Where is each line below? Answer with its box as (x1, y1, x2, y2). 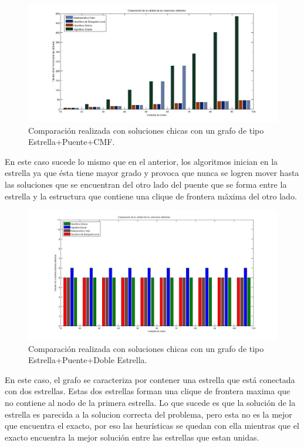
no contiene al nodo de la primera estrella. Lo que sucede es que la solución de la (5, 397, 296, 409)
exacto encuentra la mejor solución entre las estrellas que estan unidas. (5, 431, 259, 443)
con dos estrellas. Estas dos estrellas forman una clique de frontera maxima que (5, 385, 291, 397)
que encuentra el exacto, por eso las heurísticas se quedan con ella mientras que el (5, 419, 299, 432)
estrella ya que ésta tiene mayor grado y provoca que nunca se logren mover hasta (5, 167, 299, 179)
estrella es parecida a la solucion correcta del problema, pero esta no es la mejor (5, 408, 292, 420)
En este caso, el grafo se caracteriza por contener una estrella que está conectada (5, 373, 295, 385)
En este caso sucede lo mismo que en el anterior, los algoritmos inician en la (5, 155, 278, 167)
